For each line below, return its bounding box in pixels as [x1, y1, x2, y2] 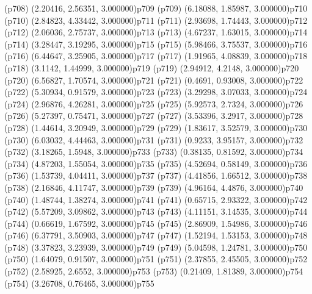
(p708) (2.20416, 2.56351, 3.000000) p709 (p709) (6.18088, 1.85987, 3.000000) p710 [4, 2, 308, 14]
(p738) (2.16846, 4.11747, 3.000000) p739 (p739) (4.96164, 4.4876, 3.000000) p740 [4, 181, 303, 193]
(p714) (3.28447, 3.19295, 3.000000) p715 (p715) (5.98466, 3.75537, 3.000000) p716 [4, 37, 308, 50]
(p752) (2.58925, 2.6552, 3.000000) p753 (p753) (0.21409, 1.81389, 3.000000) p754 [4, 265, 303, 278]
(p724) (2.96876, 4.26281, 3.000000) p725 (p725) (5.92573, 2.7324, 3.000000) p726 [4, 97, 303, 110]
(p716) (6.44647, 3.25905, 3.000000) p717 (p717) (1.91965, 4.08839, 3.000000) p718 [4, 49, 308, 62]
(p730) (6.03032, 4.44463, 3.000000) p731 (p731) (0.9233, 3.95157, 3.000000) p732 [4, 133, 303, 146]
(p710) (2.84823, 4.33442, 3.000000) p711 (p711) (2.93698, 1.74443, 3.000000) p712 [4, 13, 308, 26]
